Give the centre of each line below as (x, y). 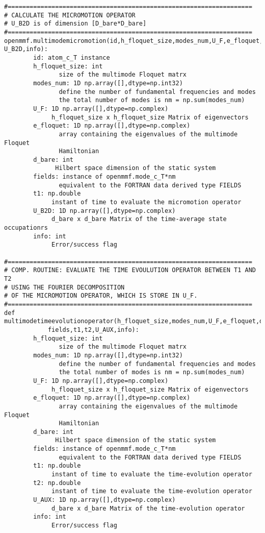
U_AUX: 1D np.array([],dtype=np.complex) (104, 500)
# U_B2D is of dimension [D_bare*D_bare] (75, 24)
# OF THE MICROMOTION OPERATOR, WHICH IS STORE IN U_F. (101, 296)
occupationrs (26, 228)
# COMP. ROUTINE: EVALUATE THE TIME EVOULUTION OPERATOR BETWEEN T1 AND (130, 270)
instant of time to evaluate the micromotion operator (147, 202)
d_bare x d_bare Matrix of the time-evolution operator (148, 508)
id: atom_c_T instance (72, 57)
